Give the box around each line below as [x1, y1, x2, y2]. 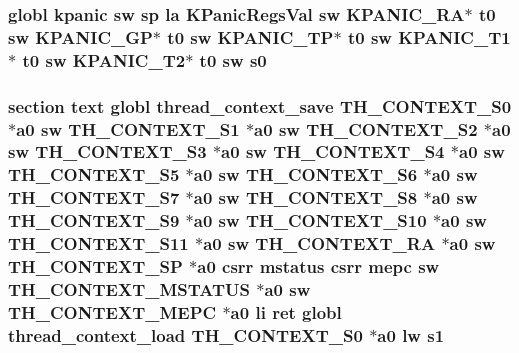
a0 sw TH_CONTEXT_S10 [193, 208, 427, 233]
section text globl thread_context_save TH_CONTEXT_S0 [8, 93, 512, 118]
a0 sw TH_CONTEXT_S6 [193, 162, 418, 187]
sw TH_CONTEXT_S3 [8, 139, 207, 164]
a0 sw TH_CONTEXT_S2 [254, 116, 478, 141]
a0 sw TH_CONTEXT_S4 [221, 139, 445, 164]
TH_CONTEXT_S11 [8, 231, 189, 256]
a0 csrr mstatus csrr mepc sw [197, 254, 440, 279]
